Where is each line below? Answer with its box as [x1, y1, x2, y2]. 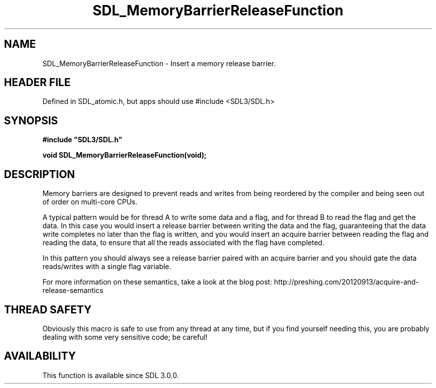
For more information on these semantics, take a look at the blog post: [42, 278, 272, 287]
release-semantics [42, 286, 104, 295]
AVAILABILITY [4, 350, 76, 363]
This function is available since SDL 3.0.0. [42, 371, 179, 380]
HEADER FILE [4, 76, 71, 89]
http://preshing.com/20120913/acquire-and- [274, 278, 419, 287]
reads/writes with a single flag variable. [42, 262, 171, 271]
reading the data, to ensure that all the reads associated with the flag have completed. [42, 238, 325, 247]
